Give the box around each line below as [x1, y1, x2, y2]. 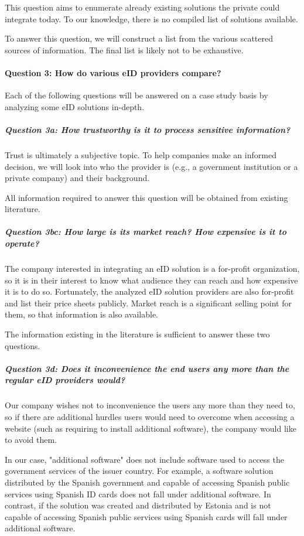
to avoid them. [5, 433, 57, 446]
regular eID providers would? [5, 374, 125, 386]
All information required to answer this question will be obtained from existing [5, 191, 288, 203]
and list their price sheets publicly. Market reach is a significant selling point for [5, 296, 292, 309]
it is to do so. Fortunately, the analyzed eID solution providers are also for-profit [5, 285, 294, 298]
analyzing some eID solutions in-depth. [5, 100, 145, 112]
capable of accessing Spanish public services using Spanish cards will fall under [5, 510, 288, 523]
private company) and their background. [5, 172, 150, 184]
